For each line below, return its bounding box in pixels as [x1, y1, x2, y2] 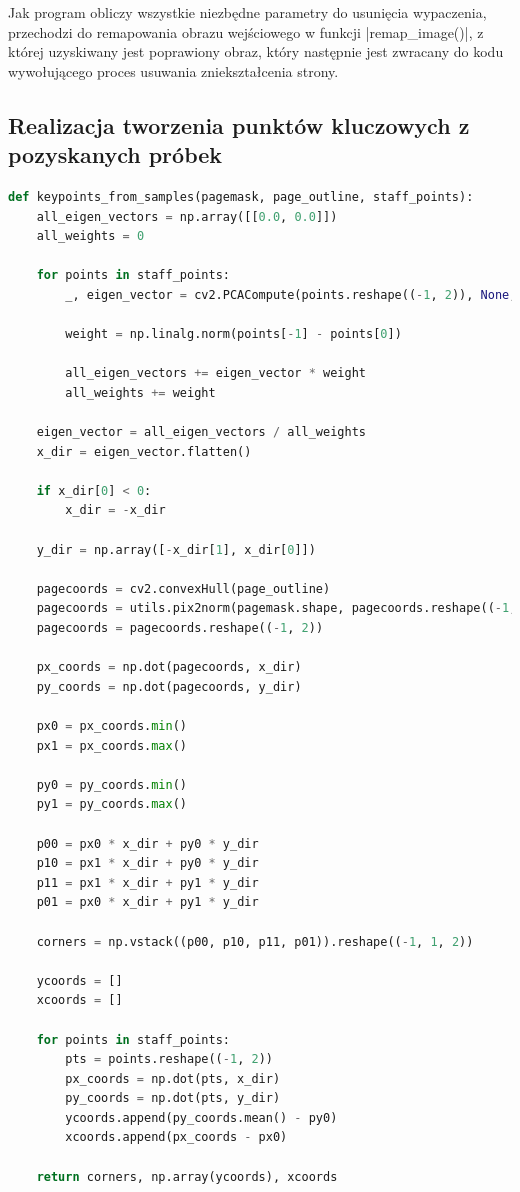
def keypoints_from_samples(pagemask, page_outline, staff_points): [8, 189, 474, 204]
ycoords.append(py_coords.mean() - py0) [65, 1110, 338, 1125]
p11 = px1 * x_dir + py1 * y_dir [36, 875, 259, 890]
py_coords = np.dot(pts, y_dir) [65, 1091, 281, 1106]
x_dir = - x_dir [65, 503, 166, 518]
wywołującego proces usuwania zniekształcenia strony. [8, 60, 339, 81]
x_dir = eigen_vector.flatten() [36, 444, 252, 459]
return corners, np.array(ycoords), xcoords [36, 1169, 338, 1184]
